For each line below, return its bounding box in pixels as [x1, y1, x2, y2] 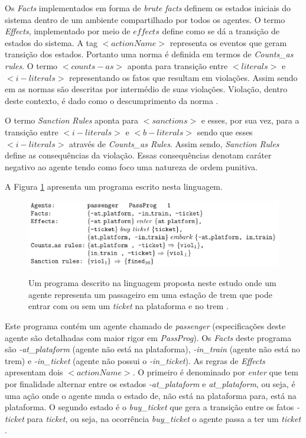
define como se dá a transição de [162, 25, 279, 37]
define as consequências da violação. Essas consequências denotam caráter [5, 149, 272, 161]
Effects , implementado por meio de [5, 25, 131, 37]
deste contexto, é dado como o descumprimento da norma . [5, 94, 219, 106]
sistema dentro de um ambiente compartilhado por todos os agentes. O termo [5, 13, 285, 25]
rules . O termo [5, 59, 58, 72]
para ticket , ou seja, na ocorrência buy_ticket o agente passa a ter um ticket [27, 412, 301, 424]
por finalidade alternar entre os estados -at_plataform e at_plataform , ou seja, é [5, 377, 295, 390]
